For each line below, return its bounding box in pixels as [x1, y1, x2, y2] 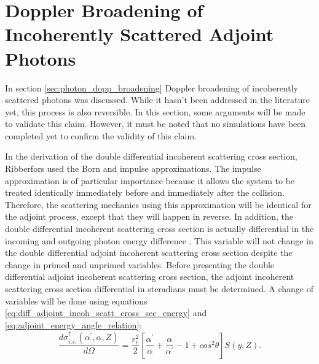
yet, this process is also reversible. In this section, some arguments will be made [5, 105, 305, 118]
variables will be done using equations [5, 294, 148, 307]
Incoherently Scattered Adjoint [5, 21, 274, 47]
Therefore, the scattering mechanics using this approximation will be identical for [5, 198, 312, 211]
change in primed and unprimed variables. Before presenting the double [5, 258, 275, 271]
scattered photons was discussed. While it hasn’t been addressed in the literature [5, 93, 310, 106]
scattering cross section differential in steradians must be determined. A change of [5, 282, 313, 295]
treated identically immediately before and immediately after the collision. [5, 186, 285, 199]
